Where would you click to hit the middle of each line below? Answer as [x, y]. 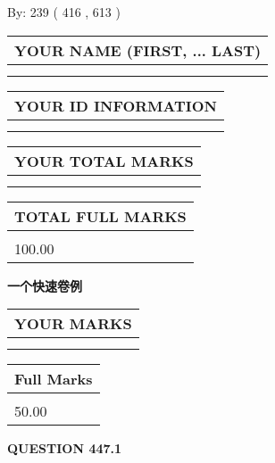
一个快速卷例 [45, 285]
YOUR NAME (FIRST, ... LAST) [138, 50]
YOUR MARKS [73, 324]
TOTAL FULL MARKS [100, 216]
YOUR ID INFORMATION [116, 105]
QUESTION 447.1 [65, 448]
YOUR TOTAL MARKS [104, 161]
